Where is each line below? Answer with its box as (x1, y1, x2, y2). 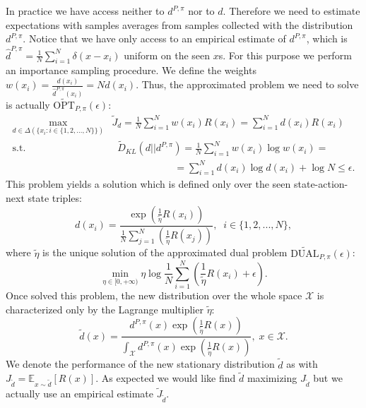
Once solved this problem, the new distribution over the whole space (6, 288, 302, 303)
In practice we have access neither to (6, 4, 165, 18)
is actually (6, 97, 50, 112)
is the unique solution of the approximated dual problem (42, 245, 288, 260)
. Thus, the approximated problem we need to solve (136, 77, 359, 92)
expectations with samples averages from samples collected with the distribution (6, 17, 353, 32)
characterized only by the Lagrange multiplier (6, 301, 203, 316)
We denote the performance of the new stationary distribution (6, 356, 275, 371)
